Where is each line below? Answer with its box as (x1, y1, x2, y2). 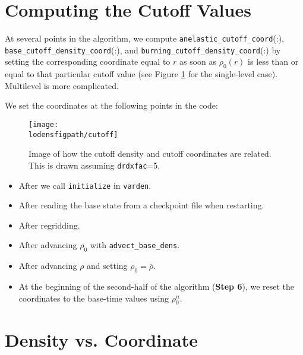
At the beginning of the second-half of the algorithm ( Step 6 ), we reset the (18, 280, 295, 293)
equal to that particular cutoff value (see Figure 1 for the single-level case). (5, 68, 278, 80)
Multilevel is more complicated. (5, 79, 119, 91)
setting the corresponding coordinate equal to (5, 55, 171, 68)
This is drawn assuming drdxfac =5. (29, 159, 160, 171)
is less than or (248, 55, 299, 68)
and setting (87, 259, 128, 272)
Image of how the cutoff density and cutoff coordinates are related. (29, 147, 272, 160)
